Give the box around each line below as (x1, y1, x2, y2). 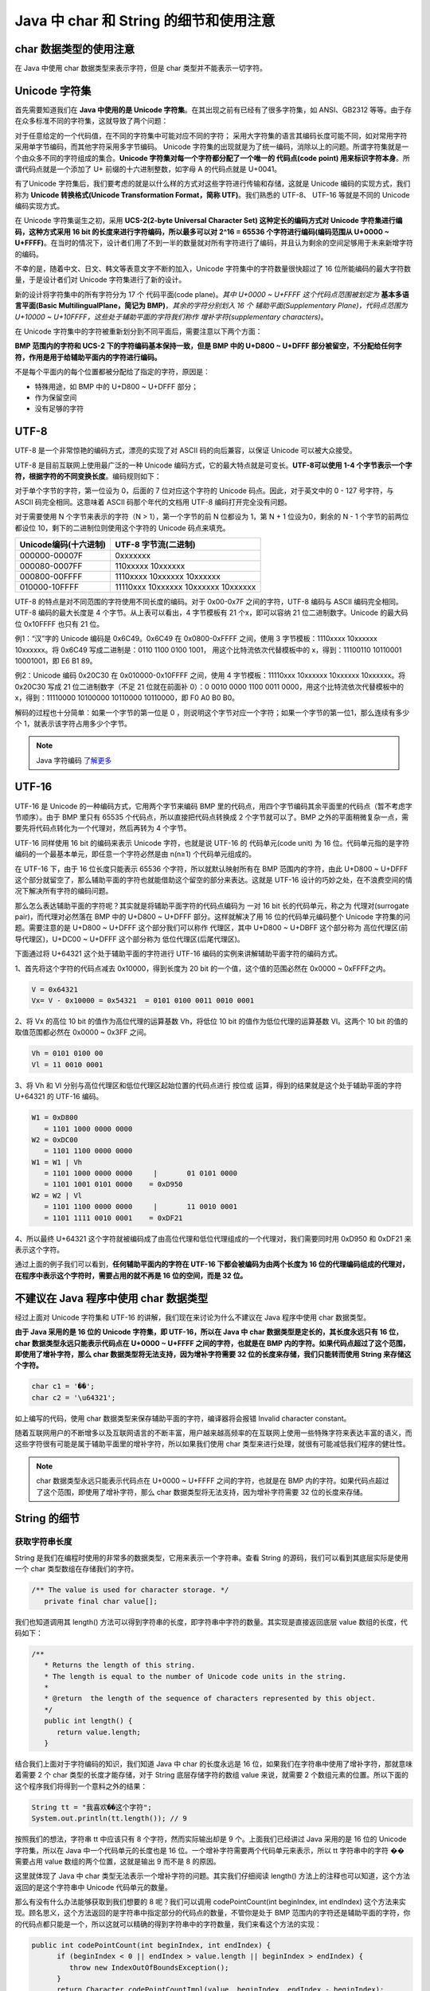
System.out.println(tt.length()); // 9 (31, 1814, 187, 1823)
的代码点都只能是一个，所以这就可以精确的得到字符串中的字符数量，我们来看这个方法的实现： (14, 1919, 322, 1929)
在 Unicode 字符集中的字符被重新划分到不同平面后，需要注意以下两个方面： (14, 327, 263, 336)
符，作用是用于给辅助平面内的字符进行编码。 (14, 352, 162, 362)
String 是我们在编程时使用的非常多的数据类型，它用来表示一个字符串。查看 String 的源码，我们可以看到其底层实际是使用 (14, 1553, 409, 1563)
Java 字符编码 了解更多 (36, 755, 112, 765)
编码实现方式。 (14, 201, 64, 211)
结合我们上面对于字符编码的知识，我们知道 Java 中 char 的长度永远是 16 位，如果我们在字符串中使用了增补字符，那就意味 (14, 1758, 413, 1768)
